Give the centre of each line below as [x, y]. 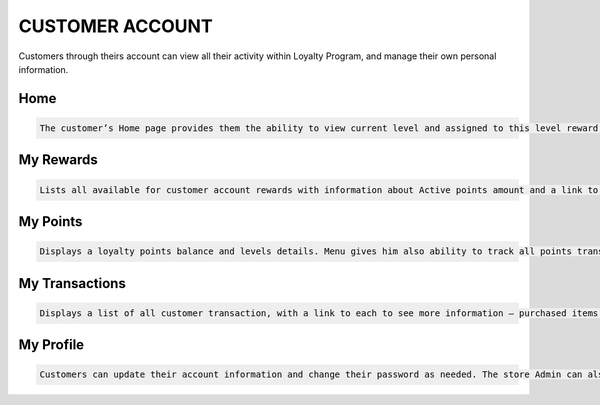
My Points [50, 221]
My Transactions [72, 283]
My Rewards [58, 160]
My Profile [51, 345]
